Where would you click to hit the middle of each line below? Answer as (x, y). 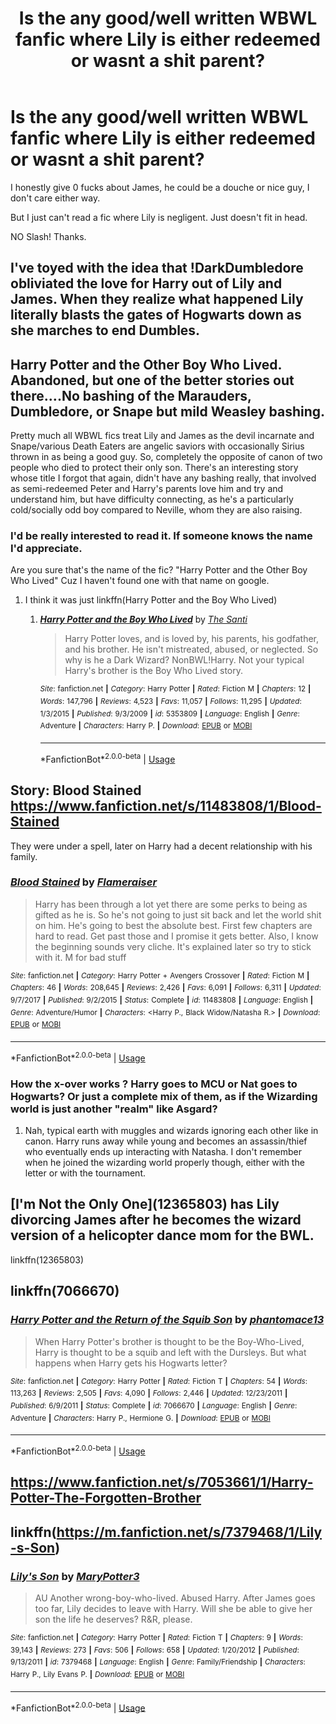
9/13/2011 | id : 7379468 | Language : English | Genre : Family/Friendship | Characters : (158, 1662)
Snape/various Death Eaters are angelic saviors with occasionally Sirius (157, 446)
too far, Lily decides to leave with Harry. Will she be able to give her (173, 1608)
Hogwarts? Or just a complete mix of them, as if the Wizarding (164, 1096)
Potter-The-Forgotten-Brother (106, 1498)
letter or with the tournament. (85, 1173)
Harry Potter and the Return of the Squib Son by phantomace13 (167, 1320)
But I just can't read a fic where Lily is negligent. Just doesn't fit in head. (159, 217)
